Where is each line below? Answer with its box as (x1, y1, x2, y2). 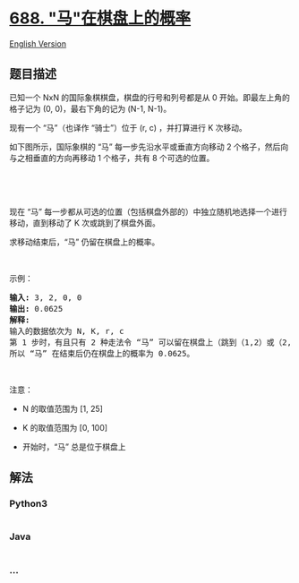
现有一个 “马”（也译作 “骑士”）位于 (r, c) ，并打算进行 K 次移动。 (9, 122, 248, 133)
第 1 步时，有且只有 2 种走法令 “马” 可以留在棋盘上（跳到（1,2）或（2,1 (9, 337, 297, 347)
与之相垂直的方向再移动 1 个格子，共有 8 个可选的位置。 (9, 152, 215, 163)
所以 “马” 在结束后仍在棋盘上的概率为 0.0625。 (9, 348, 195, 358)
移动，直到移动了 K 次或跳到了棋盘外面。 (9, 217, 161, 228)
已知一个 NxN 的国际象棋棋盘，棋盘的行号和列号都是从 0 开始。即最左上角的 (9, 91, 291, 103)
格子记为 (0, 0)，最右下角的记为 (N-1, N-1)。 (9, 103, 172, 114)
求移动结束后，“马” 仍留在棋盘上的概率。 (9, 236, 160, 247)
